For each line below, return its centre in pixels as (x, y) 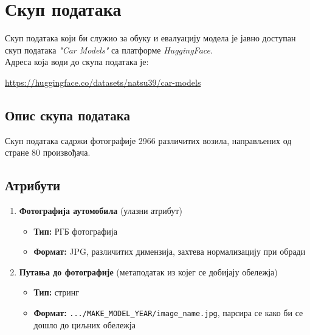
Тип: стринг (57, 292)
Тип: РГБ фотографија (75, 231)
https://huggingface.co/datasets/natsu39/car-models (103, 82)
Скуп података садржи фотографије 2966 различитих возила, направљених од (148, 140)
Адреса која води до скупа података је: (77, 62)
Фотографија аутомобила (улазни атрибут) (101, 211)
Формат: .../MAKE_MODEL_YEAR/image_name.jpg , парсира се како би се (168, 313)
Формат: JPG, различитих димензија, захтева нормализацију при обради (170, 251)
